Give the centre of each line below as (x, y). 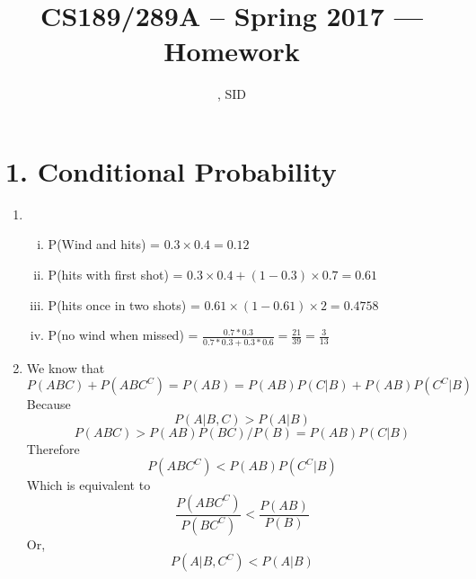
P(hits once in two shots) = (124, 304)
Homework (232, 51)
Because (48, 404)
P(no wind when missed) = (123, 335)
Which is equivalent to (88, 485)
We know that (66, 367)
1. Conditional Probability (171, 170)
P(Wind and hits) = (104, 244)
